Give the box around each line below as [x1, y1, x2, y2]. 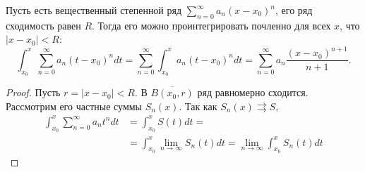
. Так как [179, 98, 217, 113]
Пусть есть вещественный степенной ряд [6, 3, 182, 17]
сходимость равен [6, 18, 81, 32]
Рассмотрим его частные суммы [6, 98, 143, 113]
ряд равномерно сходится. [197, 85, 309, 100]
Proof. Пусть [6, 85, 61, 100]
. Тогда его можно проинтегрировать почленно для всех [92, 18, 331, 32]
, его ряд [275, 3, 313, 17]
